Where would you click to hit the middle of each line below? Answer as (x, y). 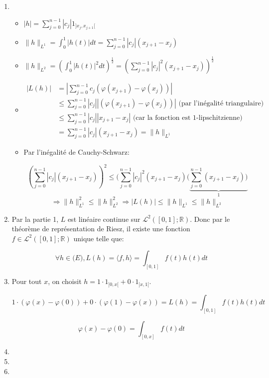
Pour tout (27, 281)
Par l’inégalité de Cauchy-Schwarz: (76, 152)
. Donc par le (210, 219)
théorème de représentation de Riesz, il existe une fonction (101, 229)
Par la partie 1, (35, 219)
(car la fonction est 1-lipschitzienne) (188, 118)
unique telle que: (99, 238)
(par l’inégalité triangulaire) (221, 103)
